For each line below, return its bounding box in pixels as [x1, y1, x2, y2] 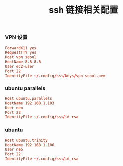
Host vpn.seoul [5, 55, 37, 60]
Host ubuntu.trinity [5, 138, 48, 143]
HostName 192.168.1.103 [5, 100, 55, 106]
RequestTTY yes [5, 50, 37, 55]
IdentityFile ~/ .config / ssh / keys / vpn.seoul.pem [5, 73, 106, 78]
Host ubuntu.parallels [5, 96, 52, 101]
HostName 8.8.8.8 [5, 59, 41, 65]
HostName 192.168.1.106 [5, 142, 55, 147]
